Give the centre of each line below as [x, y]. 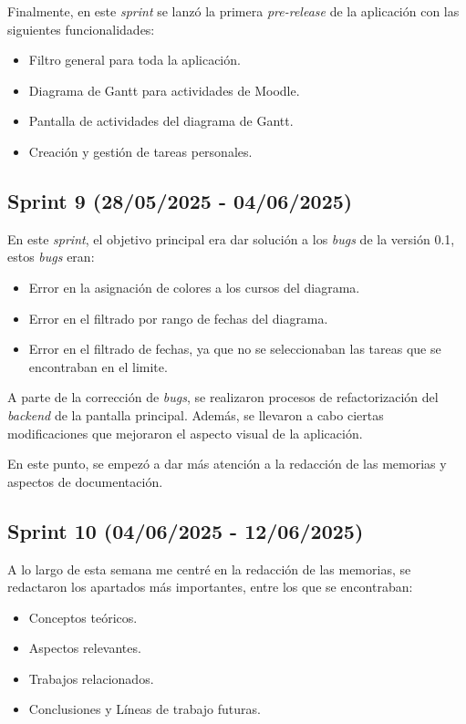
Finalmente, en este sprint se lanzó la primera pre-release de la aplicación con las [233, 11]
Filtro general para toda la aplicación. [135, 60]
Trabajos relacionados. [91, 678]
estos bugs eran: [51, 257]
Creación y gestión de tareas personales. [140, 151]
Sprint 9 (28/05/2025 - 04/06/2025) [180, 200]
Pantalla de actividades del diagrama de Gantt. [161, 121]
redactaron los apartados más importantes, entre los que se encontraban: [210, 587]
